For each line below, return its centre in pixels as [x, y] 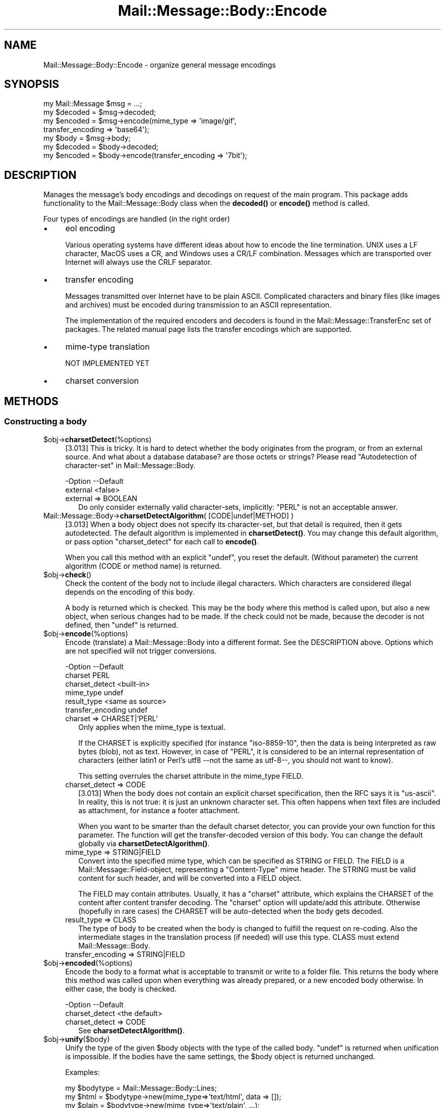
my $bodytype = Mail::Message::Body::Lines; [141, 1088]
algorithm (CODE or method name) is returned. [143, 566]
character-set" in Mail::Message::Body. [130, 465]
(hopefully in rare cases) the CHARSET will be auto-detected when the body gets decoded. [231, 911]
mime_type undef [94, 692]
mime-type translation [107, 347]
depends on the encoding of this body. [130, 592]
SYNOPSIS [32, 84]
